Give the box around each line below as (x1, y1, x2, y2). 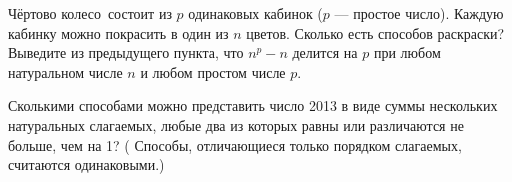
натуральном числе (8, 61, 123, 82)
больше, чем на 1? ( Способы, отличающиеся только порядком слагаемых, (8, 134, 462, 155)
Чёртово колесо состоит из (8, 3, 172, 23)
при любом (373, 42, 441, 63)
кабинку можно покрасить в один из (8, 22, 229, 43)
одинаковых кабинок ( (188, 3, 323, 23)
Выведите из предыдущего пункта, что (8, 42, 244, 63)
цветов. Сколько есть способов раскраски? (246, 22, 505, 43)
